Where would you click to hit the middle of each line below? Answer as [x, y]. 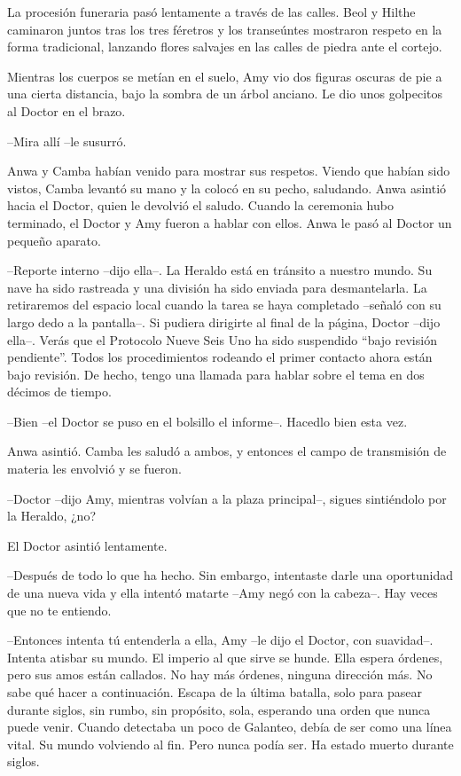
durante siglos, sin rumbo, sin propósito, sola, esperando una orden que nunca [219, 709]
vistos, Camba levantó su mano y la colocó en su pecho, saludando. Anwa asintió [227, 188]
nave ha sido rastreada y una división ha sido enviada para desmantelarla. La [217, 287]
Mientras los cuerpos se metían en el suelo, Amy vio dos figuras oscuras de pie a [225, 76]
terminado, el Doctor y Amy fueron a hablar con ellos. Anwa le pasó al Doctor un [230, 222]
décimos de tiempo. [59, 392]
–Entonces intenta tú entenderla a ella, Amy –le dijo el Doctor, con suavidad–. [220, 640]
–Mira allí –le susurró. [67, 141]
